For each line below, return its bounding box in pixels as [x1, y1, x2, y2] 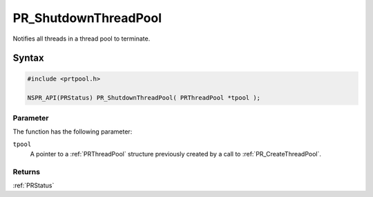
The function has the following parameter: [12, 127, 133, 136]
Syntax [12, 52, 44, 64]
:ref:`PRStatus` [12, 181, 55, 189]
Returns [12, 167, 41, 176]
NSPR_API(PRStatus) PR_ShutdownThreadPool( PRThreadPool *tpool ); [27, 94, 261, 102]
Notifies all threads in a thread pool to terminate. [12, 34, 151, 43]
